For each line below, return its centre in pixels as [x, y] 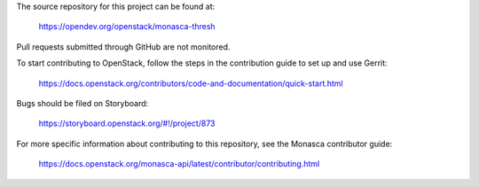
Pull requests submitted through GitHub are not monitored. [123, 47]
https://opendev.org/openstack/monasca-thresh [127, 27]
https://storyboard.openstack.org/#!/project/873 [127, 123]
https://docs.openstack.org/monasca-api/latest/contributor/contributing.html [179, 164]
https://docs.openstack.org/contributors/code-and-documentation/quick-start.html [191, 83]
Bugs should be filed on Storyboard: [82, 103]
